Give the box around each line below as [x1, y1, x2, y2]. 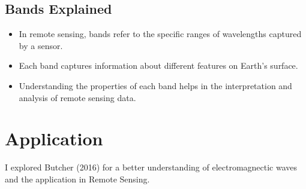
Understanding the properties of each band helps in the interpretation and [19, 79, 292, 92]
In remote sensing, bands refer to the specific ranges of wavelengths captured [19, 28, 302, 40]
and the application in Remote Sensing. [5, 172, 150, 185]
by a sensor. [19, 39, 63, 51]
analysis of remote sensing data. [19, 91, 136, 103]
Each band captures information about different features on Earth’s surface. [19, 59, 298, 72]
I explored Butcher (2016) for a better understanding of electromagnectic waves [5, 161, 298, 173]
